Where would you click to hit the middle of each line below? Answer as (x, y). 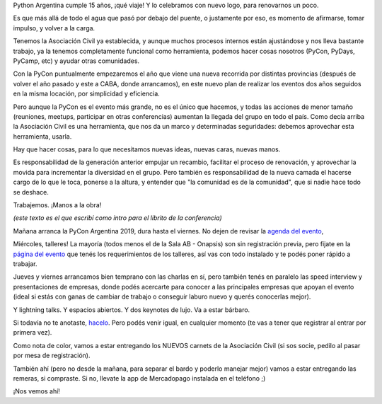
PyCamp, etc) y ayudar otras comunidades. (76, 61)
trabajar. (25, 264)
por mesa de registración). (52, 356)
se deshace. (31, 192)
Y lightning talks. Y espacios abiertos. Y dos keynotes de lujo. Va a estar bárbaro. (132, 310)
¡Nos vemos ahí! (36, 391)
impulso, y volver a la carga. (54, 28)
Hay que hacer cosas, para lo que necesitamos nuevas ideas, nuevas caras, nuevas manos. (147, 149)
